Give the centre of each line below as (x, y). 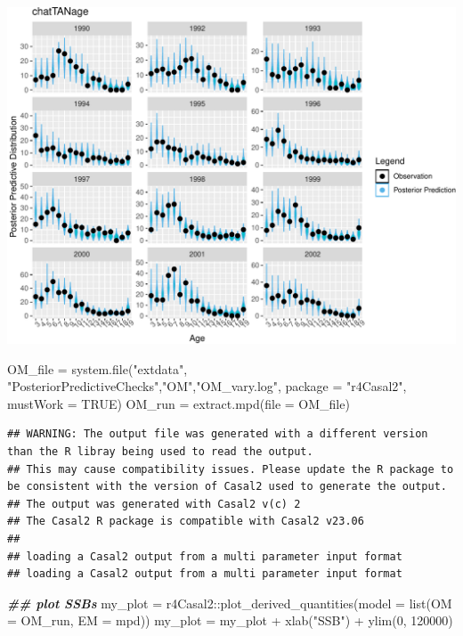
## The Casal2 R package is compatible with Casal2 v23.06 (186, 522)
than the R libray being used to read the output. (160, 451)
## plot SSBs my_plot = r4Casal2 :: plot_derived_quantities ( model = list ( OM (230, 603)
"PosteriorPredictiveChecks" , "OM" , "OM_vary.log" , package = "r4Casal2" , (207, 386)
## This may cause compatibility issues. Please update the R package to (231, 469)
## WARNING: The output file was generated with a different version (218, 434)
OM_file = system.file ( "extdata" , (97, 368)
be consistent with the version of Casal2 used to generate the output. (227, 487)
